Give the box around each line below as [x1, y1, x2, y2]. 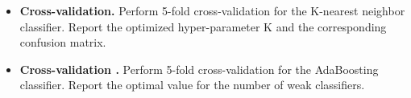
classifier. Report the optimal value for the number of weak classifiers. [19, 76, 365, 93]
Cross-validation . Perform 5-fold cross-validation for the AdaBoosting [19, 60, 379, 77]
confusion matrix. [19, 34, 106, 51]
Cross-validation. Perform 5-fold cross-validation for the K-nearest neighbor [19, 2, 405, 18]
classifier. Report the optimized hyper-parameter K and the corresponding [19, 18, 387, 35]
